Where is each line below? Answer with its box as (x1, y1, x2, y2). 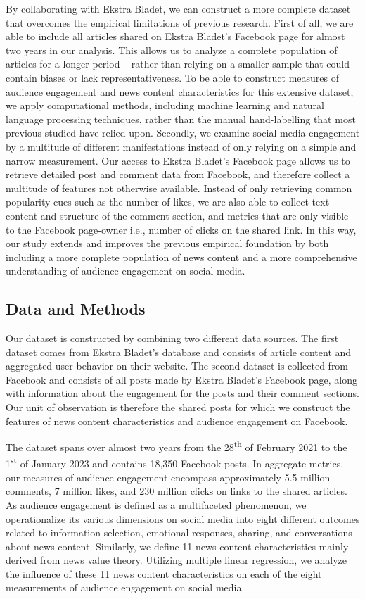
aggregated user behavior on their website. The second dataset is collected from (6, 358, 349, 373)
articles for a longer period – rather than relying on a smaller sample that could (6, 56, 350, 71)
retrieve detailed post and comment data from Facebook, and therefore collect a (6, 167, 350, 182)
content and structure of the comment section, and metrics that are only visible (6, 208, 349, 222)
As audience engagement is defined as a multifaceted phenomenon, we (6, 497, 307, 512)
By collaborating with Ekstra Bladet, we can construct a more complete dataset (6, 1, 351, 15)
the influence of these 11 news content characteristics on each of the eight (6, 566, 322, 581)
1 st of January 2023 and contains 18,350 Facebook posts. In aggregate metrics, (6, 454, 344, 471)
